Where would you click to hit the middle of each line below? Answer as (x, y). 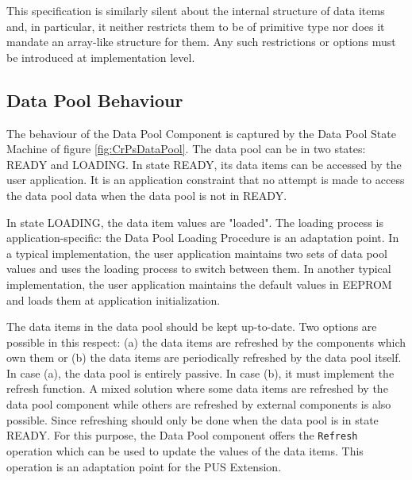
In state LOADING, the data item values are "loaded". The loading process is (195, 222)
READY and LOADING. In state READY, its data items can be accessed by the (204, 164)
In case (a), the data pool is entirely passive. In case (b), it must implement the (200, 372)
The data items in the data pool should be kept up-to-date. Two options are (192, 326)
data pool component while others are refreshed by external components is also (199, 404)
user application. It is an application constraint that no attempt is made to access (206, 180)
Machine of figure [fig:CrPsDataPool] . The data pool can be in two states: (186, 149)
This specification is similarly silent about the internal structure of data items (196, 10)
